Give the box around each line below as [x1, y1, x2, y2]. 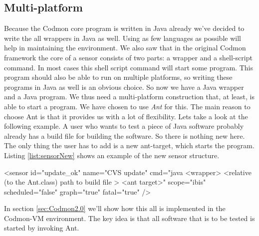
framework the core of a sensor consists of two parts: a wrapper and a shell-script [4, 52, 253, 62]
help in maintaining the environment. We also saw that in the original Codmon [4, 42, 246, 53]
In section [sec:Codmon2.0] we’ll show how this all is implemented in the [4, 203, 226, 214]
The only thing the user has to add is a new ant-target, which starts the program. [4, 140, 255, 151]
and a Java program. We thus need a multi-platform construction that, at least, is [4, 91, 255, 102]
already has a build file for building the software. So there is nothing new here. [4, 130, 245, 141]
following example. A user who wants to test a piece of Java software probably [4, 121, 244, 131]
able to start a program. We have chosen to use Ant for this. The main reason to [4, 101, 251, 111]
